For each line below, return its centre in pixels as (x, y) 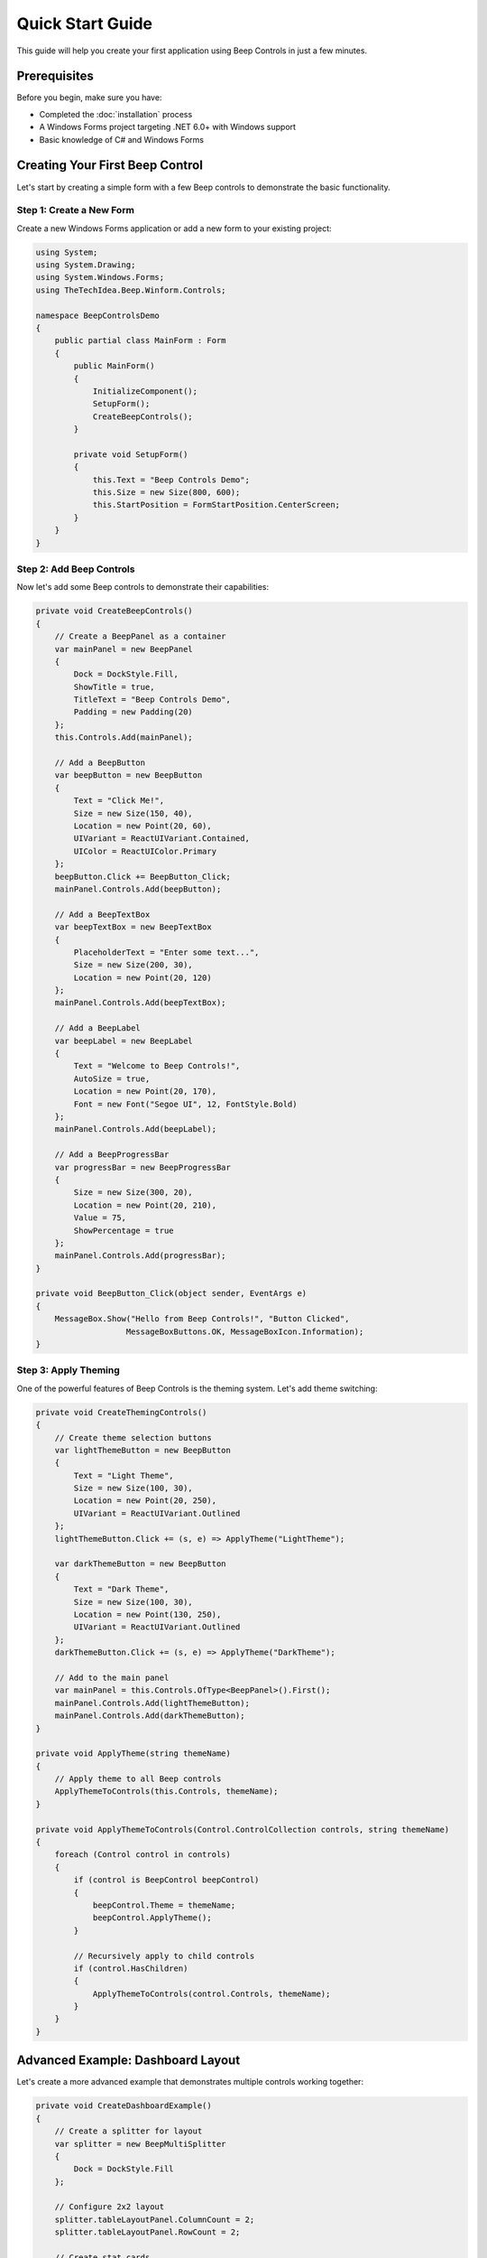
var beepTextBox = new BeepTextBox (133, 927)
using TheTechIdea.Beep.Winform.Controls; (131, 290)
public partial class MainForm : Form (140, 341)
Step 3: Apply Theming (69, 1370)
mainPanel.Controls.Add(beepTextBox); (140, 1003)
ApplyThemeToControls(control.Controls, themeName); (211, 1993)
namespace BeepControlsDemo (97, 315)
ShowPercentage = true (124, 1230)
